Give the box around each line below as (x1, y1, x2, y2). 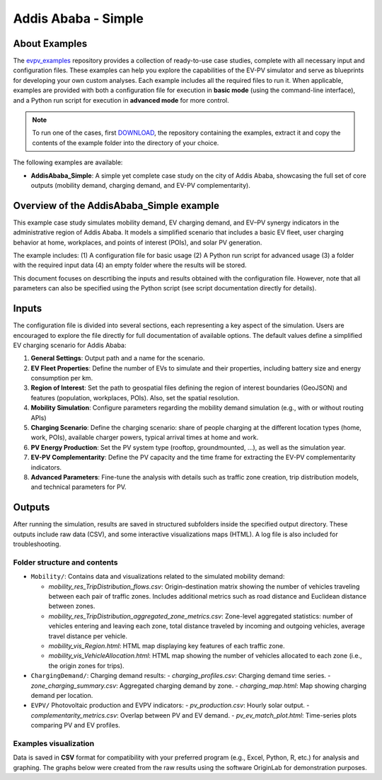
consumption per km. (30, 374, 93, 383)
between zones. (48, 602, 95, 611)
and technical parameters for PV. (30, 482, 127, 492)
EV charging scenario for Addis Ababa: (13, 341, 127, 349)
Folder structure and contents (13, 557, 118, 567)
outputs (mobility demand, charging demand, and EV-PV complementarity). (30, 181, 250, 189)
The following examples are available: (13, 158, 123, 166)
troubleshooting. (13, 540, 62, 548)
